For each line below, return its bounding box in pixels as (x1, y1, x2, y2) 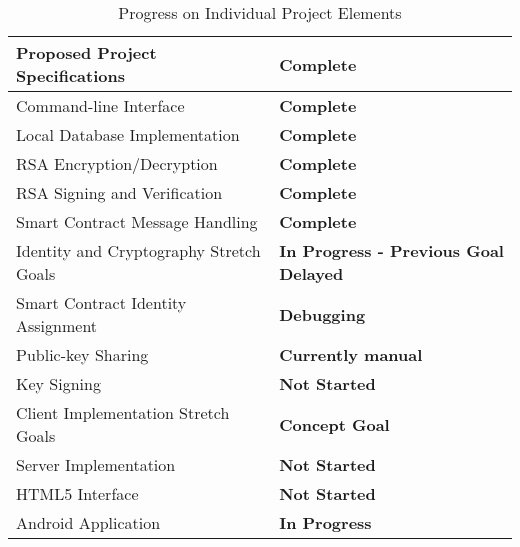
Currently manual (279, 343, 423, 366)
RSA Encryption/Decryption (16, 152, 218, 175)
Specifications (16, 64, 125, 87)
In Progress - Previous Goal (279, 239, 504, 262)
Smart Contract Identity (16, 291, 187, 314)
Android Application (16, 511, 161, 534)
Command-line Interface (16, 94, 185, 117)
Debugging (279, 302, 366, 326)
